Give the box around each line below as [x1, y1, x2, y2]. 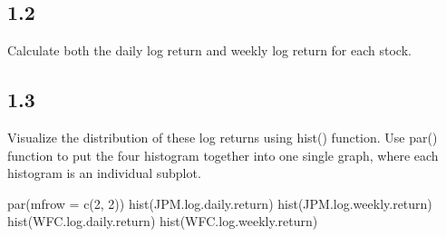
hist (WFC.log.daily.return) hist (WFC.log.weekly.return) [7, 212, 318, 231]
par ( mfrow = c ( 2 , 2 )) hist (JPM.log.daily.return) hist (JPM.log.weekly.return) [7, 193, 432, 212]
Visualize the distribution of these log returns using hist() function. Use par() [7, 128, 438, 146]
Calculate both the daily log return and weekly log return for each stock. [7, 41, 412, 60]
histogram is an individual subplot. [7, 163, 201, 183]
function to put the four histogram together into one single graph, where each [7, 145, 439, 164]
